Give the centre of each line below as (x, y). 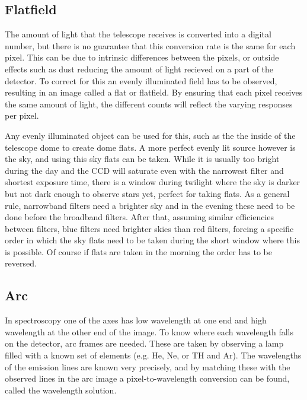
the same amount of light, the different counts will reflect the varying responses (149, 104)
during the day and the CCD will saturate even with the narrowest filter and (144, 170)
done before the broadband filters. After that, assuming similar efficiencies (140, 217)
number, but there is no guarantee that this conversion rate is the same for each (150, 45)
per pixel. (22, 115)
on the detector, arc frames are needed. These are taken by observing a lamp (144, 343)
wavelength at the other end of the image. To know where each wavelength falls (149, 331)
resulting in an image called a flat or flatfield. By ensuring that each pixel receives (154, 92)
